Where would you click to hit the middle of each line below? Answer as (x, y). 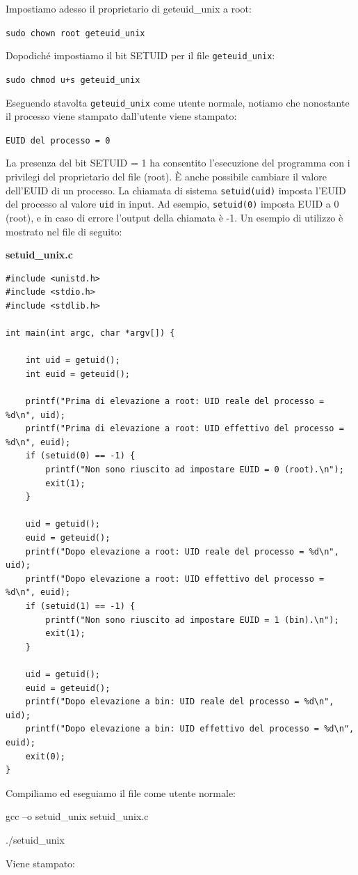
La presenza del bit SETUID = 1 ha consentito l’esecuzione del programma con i (178, 163)
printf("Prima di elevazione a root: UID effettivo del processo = (185, 429)
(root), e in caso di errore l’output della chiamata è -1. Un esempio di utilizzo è (174, 217)
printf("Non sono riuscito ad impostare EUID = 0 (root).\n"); (195, 470)
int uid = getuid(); (73, 361)
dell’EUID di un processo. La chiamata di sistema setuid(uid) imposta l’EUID (176, 190)
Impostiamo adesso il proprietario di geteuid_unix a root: (129, 8)
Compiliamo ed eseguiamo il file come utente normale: (121, 792)
